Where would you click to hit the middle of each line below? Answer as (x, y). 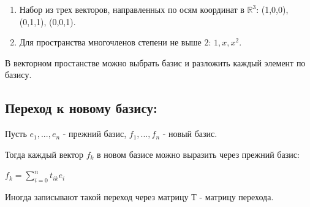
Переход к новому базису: (81, 108)
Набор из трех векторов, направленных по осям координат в (132, 9)
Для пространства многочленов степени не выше (110, 42)
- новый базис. (190, 134)
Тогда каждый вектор (44, 154)
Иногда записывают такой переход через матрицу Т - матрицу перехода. (139, 197)
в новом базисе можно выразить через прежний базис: (198, 154)
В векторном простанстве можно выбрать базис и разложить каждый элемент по (155, 62)
